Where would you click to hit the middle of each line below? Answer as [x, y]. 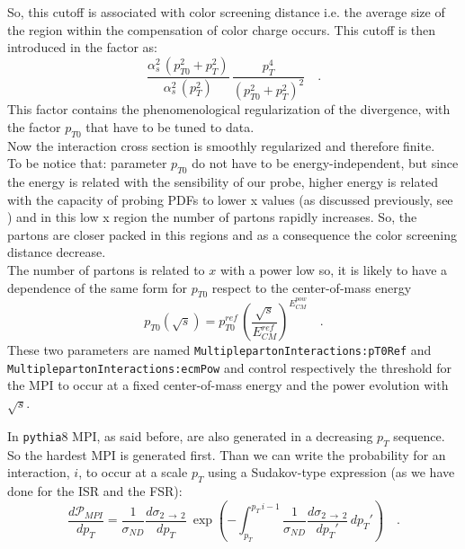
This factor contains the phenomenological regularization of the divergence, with [229, 109]
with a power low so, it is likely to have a [334, 269]
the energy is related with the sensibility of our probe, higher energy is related [223, 181]
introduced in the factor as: [83, 47]
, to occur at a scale [133, 472]
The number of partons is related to [106, 269]
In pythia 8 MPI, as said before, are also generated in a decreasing [190, 435]
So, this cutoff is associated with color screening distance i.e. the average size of [226, 12]
